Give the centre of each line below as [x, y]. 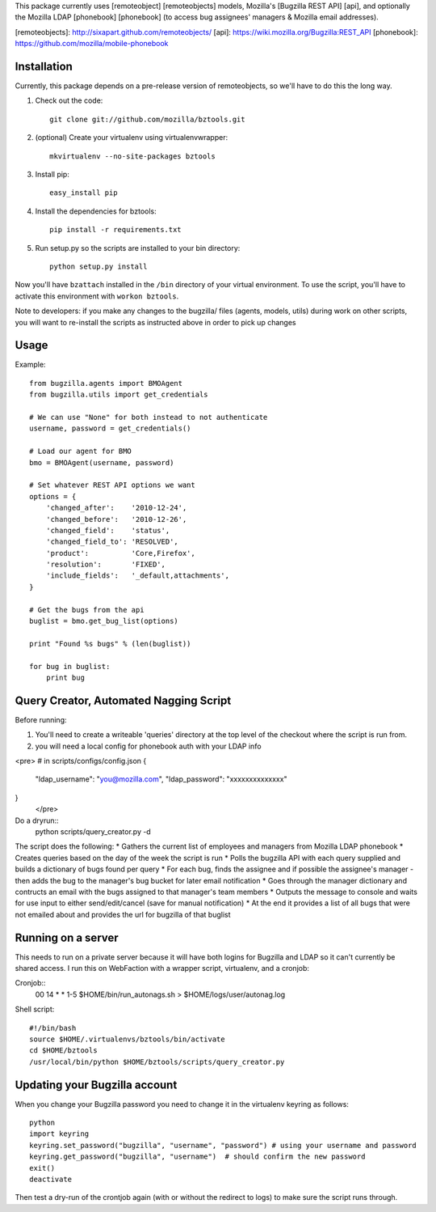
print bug [65, 678]
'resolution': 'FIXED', [105, 565]
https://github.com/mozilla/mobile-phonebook [92, 44]
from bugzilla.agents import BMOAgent [106, 383]
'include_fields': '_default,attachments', [138, 576]
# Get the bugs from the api [87, 610]
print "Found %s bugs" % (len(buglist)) [110, 644]
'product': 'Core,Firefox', [120, 553]
